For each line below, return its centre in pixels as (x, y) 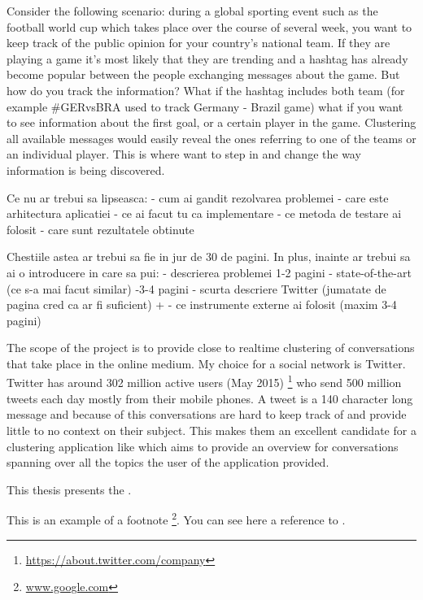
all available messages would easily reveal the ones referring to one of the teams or (211, 138)
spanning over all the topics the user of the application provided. (168, 462)
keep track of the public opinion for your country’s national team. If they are (198, 43)
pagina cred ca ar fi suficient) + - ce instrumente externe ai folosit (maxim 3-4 (202, 304)
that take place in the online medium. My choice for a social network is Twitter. (206, 363)
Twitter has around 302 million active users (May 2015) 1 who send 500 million (204, 381)
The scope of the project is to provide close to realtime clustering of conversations (211, 348)
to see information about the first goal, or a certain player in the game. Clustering (211, 122)
